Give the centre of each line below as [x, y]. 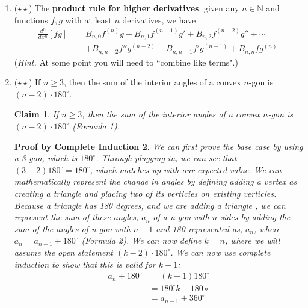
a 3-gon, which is [46, 158]
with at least [88, 20]
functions [31, 20]
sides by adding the [255, 217]
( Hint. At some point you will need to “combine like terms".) [126, 62]
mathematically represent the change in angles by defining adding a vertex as [156, 181]
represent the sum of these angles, [76, 217]
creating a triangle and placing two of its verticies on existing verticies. [145, 193]
